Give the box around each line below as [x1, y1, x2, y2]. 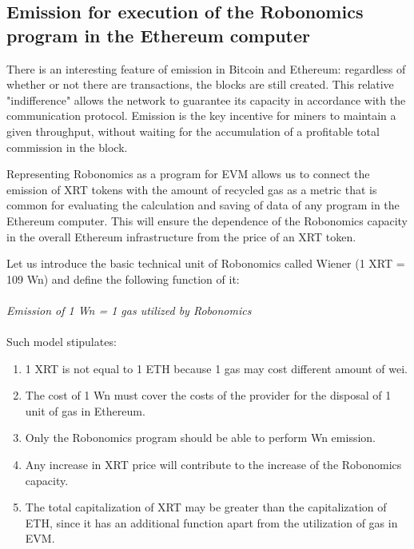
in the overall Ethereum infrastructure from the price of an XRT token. [6, 228, 356, 245]
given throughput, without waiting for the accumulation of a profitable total [6, 122, 380, 139]
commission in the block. [6, 138, 128, 155]
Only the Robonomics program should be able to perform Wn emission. [25, 429, 376, 446]
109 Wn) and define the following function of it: [6, 270, 240, 287]
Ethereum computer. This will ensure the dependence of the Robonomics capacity [6, 212, 408, 229]
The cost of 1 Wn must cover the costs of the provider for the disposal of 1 [25, 387, 392, 404]
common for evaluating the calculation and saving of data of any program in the [6, 197, 400, 213]
